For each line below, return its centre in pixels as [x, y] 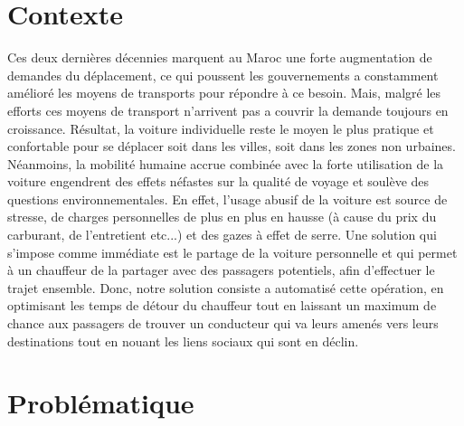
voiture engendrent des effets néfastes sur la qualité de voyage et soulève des [218, 181]
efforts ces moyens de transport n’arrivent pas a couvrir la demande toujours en [228, 110]
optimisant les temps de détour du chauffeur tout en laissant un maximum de [222, 305]
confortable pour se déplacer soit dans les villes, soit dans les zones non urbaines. [232, 146]
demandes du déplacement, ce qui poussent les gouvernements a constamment [223, 75]
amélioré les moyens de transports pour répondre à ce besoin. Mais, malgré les [224, 93]
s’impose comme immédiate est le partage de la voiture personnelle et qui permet [232, 252]
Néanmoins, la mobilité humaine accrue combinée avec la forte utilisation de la [226, 163]
